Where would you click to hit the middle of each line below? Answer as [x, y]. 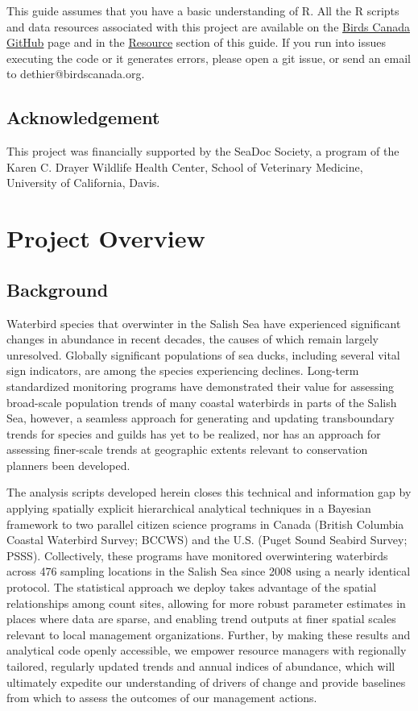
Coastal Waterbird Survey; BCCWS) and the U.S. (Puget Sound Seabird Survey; [207, 540]
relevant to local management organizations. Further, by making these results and [209, 634]
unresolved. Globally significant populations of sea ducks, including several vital [203, 354]
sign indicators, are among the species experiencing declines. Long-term [183, 370]
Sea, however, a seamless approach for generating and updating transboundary [201, 418]
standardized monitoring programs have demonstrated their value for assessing [201, 386]
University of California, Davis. [83, 183]
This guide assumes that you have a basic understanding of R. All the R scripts [203, 10]
